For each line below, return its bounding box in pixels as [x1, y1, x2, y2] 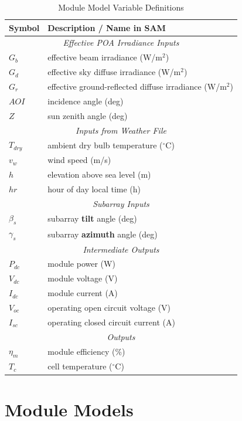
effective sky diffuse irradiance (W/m [47, 66, 181, 78]
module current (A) [47, 287, 118, 299]
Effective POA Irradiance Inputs [63, 36, 179, 49]
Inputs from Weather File [76, 124, 166, 136]
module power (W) [47, 257, 115, 270]
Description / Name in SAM [47, 21, 166, 33]
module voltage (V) [47, 272, 118, 284]
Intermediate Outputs [83, 243, 159, 255]
